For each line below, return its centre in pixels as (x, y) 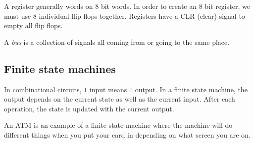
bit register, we (227, 6)
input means (108, 89)
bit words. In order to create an (149, 6)
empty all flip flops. (33, 25)
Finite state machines (60, 68)
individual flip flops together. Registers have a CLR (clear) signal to (142, 16)
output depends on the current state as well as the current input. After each (120, 99)
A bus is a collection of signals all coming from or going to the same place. (117, 42)
